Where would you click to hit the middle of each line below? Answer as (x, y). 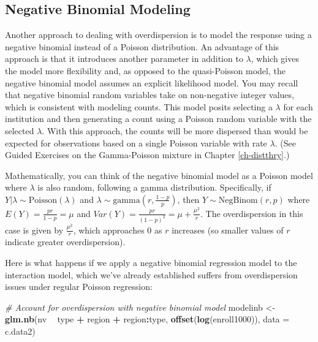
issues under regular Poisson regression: (79, 287)
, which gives (275, 59)
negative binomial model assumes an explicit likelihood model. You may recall (152, 82)
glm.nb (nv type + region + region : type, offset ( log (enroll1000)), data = (147, 319)
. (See (285, 142)
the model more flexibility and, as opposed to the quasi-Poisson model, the (145, 70)
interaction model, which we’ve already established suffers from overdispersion (151, 274)
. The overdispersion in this (252, 213)
